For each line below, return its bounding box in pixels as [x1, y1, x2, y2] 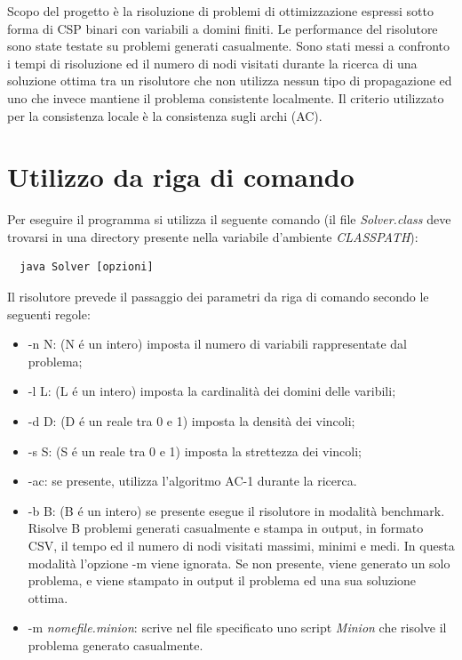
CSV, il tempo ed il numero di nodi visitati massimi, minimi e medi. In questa [28, 536, 455, 554]
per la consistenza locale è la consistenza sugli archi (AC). [7, 106, 323, 125]
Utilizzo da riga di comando [7, 158, 354, 195]
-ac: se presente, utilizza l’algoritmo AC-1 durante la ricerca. [28, 471, 357, 490]
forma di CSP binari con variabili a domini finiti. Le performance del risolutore [7, 19, 438, 37]
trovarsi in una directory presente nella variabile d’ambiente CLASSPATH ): [7, 227, 418, 245]
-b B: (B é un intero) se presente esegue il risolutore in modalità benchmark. [28, 501, 445, 519]
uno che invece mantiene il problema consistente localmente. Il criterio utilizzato [7, 88, 444, 107]
